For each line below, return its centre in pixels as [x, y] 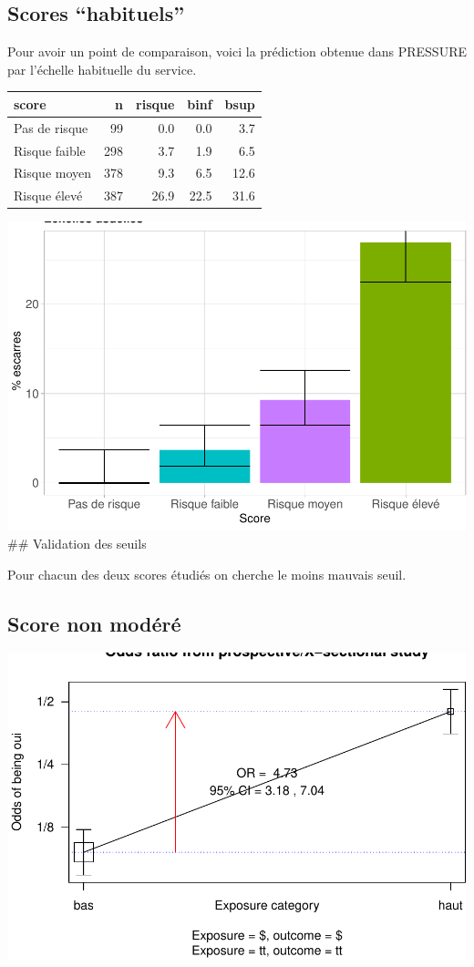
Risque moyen [53, 173]
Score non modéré [94, 623]
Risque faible [50, 150]
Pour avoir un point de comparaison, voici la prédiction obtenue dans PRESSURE [237, 51]
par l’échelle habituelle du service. [102, 69]
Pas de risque [51, 127]
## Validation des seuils [77, 544]
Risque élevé [48, 195]
